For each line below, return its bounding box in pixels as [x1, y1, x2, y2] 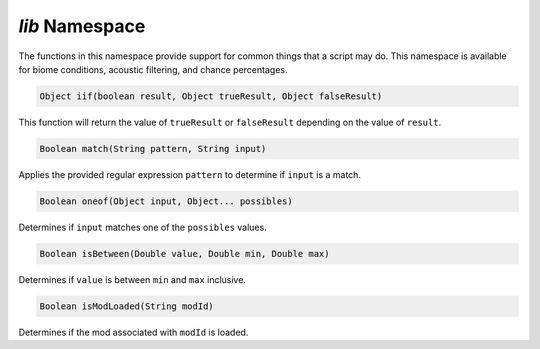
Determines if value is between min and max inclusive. [18, 273, 247, 285]
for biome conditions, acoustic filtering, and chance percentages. [18, 63, 288, 75]
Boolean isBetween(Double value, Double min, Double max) [39, 248, 330, 259]
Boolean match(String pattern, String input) [39, 143, 267, 154]
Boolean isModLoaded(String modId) [39, 300, 214, 312]
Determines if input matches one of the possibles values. [18, 221, 267, 233]
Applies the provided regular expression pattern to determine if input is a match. [18, 168, 362, 180]
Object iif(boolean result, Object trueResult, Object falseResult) [39, 90, 383, 102]
